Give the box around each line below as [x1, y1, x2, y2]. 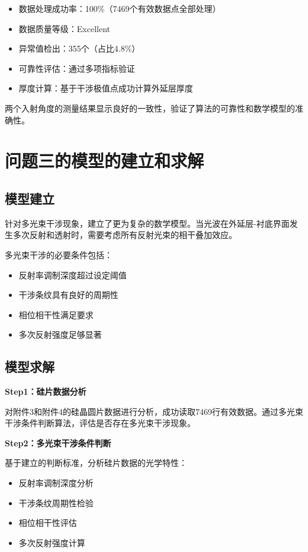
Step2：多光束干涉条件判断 [5, 436, 111, 449]
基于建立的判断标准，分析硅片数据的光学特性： [5, 456, 187, 469]
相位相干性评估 [18, 516, 77, 529]
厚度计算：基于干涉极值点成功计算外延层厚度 [18, 82, 193, 94]
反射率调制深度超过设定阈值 [18, 268, 127, 281]
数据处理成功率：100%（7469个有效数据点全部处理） [18, 2, 221, 14]
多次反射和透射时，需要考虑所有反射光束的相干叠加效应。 [12, 229, 237, 241]
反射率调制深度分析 [18, 477, 94, 489]
